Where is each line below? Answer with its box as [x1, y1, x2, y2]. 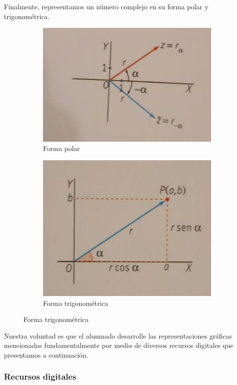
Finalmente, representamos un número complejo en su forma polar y [4, 1, 209, 11]
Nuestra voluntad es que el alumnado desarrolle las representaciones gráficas [4, 330, 232, 341]
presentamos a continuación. [4, 349, 88, 360]
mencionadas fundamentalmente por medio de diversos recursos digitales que [4, 340, 234, 350]
